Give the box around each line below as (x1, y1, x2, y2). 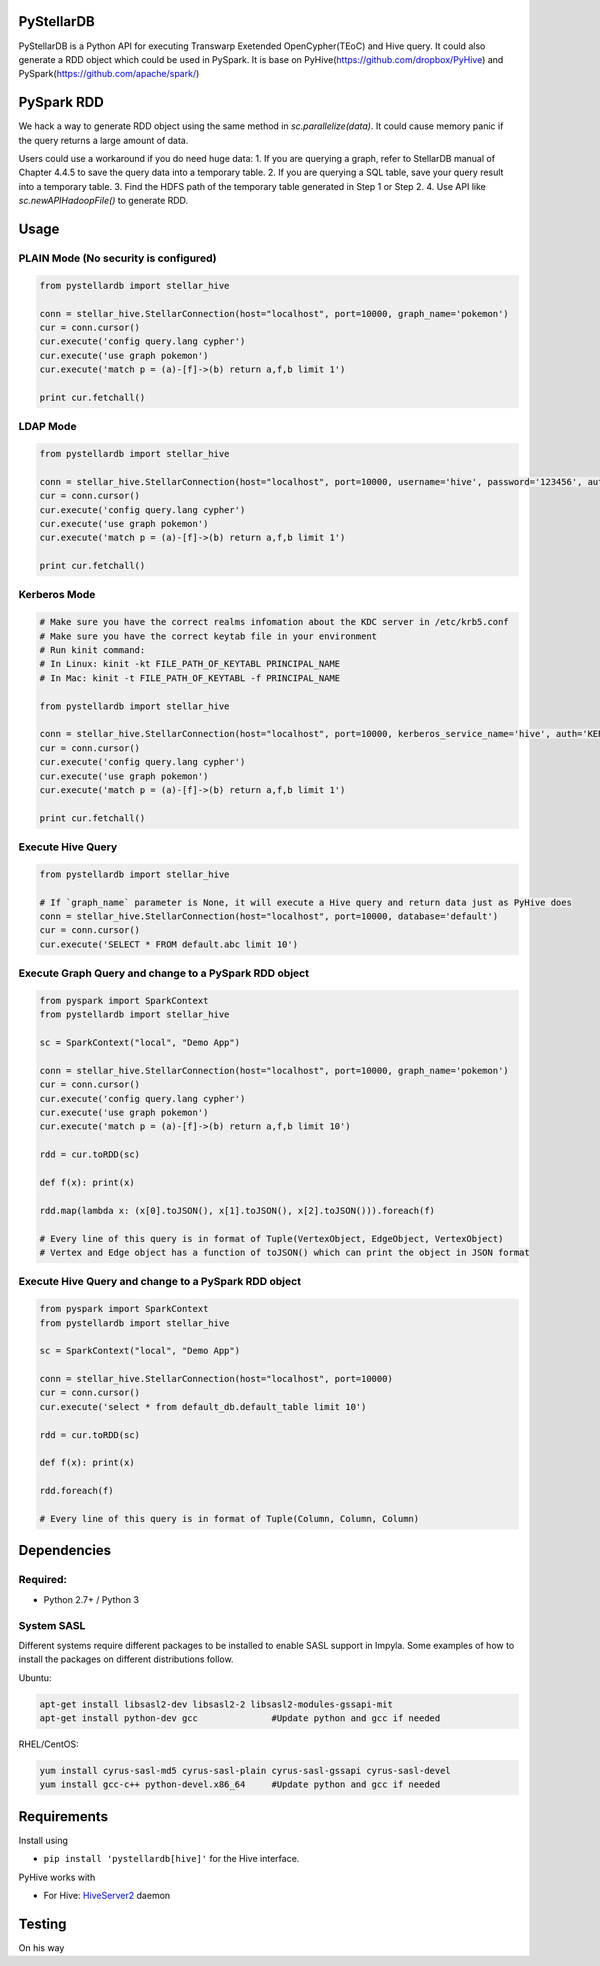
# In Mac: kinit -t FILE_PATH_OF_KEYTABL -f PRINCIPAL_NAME (39, 672, 341, 684)
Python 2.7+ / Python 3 (43, 1593, 140, 1605)
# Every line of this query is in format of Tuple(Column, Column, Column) (39, 1513, 420, 1524)
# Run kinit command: (39, 645, 146, 656)
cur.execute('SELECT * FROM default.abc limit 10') (39, 938, 299, 950)
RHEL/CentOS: (18, 1738, 79, 1750)
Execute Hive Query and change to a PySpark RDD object (18, 1275, 302, 1289)
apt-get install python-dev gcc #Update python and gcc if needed (39, 1713, 441, 1724)
